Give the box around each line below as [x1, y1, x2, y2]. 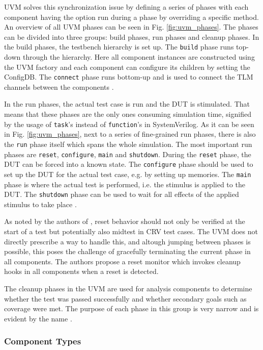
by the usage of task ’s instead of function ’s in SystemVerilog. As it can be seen [4, 118, 254, 129]
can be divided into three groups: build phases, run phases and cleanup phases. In [4, 31, 259, 42]
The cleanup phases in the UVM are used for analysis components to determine [4, 283, 252, 293]
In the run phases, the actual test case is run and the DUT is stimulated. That [4, 98, 250, 109]
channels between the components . [4, 81, 114, 92]
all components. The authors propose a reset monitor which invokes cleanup [4, 256, 241, 266]
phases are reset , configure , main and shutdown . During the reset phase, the [4, 148, 251, 159]
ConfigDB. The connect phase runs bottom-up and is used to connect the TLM [4, 71, 253, 82]
